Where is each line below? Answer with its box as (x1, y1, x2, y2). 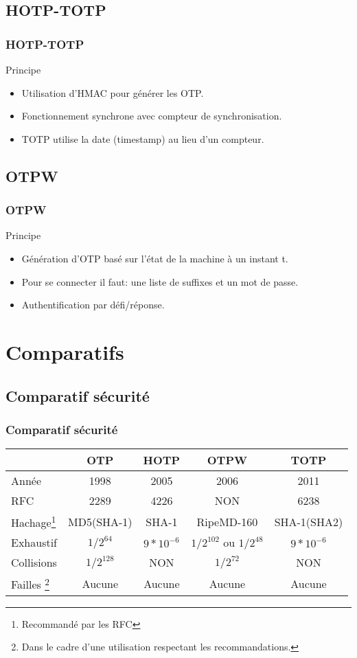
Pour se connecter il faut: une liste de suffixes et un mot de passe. (21, 274, 299, 288)
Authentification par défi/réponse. (21, 297, 165, 312)
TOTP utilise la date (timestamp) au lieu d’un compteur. (21, 131, 264, 146)
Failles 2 (11, 574, 49, 593)
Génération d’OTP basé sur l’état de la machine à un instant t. (21, 251, 288, 265)
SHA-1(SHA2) (274, 513, 343, 530)
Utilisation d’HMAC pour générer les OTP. (21, 85, 204, 100)
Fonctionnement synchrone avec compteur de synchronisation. (21, 109, 282, 123)
